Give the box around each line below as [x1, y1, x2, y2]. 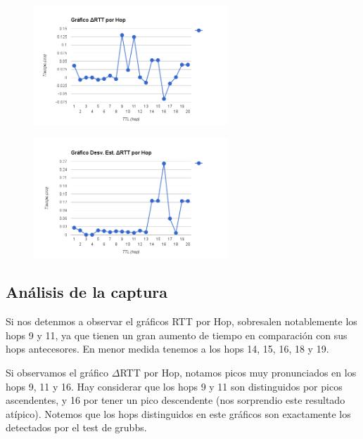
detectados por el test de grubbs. [6, 420, 147, 435]
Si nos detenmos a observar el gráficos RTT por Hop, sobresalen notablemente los [6, 314, 357, 329]
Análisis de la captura [6, 281, 168, 303]
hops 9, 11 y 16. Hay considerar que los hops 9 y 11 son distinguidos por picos [6, 379, 343, 393]
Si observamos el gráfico [6, 365, 109, 379]
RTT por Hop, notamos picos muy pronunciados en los [120, 365, 357, 379]
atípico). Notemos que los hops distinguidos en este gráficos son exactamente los [6, 406, 351, 421]
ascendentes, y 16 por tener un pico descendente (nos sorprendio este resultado [6, 393, 345, 407]
